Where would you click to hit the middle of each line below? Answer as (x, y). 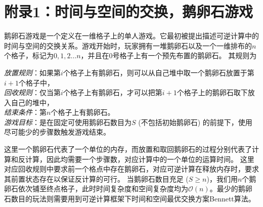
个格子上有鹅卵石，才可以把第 (113, 92)
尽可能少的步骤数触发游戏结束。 (57, 132)
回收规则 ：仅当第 (32, 92)
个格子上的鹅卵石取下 (212, 92)
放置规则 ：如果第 (32, 72)
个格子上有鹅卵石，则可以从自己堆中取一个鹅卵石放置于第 (159, 72)
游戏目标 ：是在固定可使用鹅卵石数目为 (68, 122)
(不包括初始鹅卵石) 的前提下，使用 (195, 122)
